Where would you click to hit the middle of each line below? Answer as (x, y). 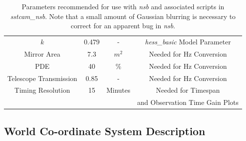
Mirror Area (42, 53)
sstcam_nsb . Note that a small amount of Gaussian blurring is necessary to (123, 16)
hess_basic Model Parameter (188, 42)
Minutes (118, 90)
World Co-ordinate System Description (105, 131)
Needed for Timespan (188, 90)
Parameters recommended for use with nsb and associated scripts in (123, 6)
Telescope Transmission (42, 78)
